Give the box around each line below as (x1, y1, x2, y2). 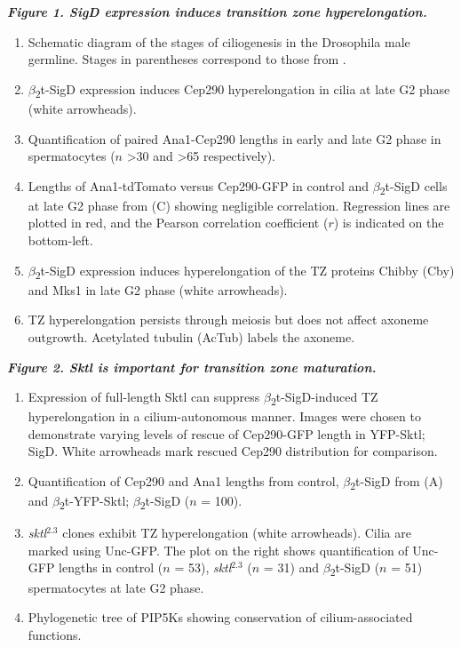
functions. (28, 625, 82, 643)
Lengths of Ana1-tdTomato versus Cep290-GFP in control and (28, 176, 370, 195)
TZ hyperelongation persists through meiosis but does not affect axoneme (28, 310, 429, 329)
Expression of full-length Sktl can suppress (28, 387, 260, 406)
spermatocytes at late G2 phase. (28, 578, 204, 596)
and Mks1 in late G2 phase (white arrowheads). (28, 280, 288, 299)
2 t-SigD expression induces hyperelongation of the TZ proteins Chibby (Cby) (35, 260, 455, 282)
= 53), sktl (174, 558, 232, 577)
